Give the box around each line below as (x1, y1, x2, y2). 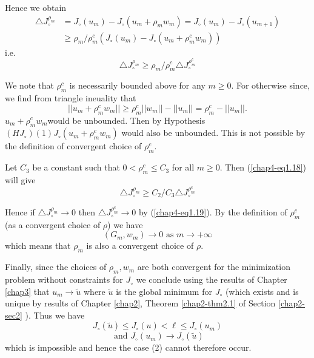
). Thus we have (25, 308, 85, 321)
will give (5, 173, 36, 186)
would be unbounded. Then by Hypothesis (47, 113, 205, 126)
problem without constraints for (5, 273, 123, 286)
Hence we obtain (5, 1, 67, 13)
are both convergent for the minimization (137, 260, 290, 273)
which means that (5, 239, 71, 252)
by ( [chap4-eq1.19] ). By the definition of (138, 206, 287, 218)
